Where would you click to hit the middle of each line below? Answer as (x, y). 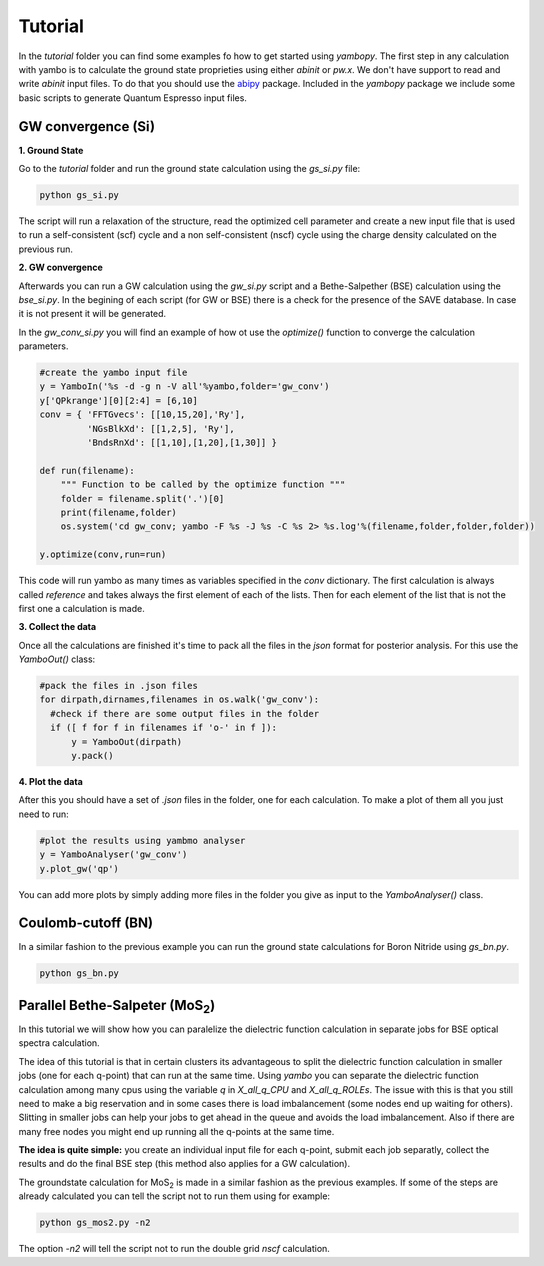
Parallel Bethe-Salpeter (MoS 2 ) (117, 1006)
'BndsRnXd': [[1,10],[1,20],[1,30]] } (181, 443)
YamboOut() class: (57, 659)
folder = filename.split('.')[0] (142, 498)
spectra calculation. (59, 1043)
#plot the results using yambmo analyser (142, 840)
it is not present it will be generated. (92, 314)
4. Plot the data (51, 782)
